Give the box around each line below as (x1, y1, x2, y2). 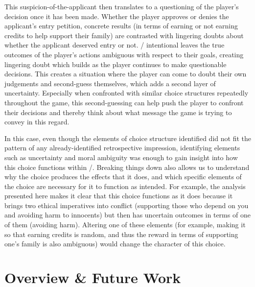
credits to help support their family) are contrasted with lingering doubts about (4, 30, 244, 40)
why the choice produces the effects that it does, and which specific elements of (4, 171, 242, 182)
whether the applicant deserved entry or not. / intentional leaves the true (4, 40, 225, 50)
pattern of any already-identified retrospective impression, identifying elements (4, 143, 240, 153)
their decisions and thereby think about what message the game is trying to (4, 107, 232, 117)
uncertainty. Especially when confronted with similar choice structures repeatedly (4, 88, 249, 98)
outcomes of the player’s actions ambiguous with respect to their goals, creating (4, 49, 244, 59)
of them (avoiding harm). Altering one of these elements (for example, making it (4, 219, 246, 230)
